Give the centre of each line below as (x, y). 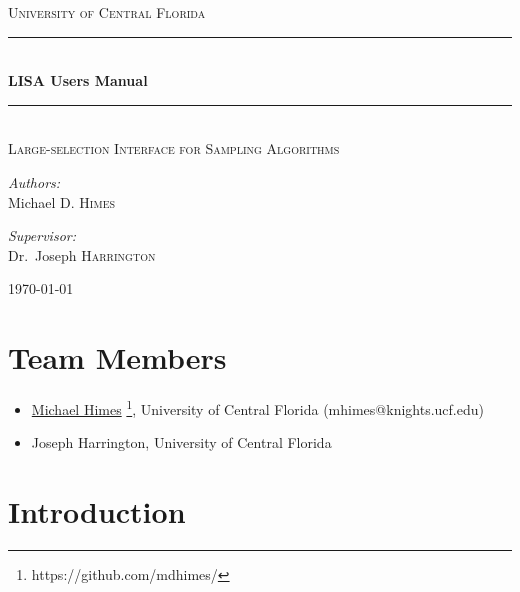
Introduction (97, 511)
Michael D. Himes (62, 201)
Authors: (34, 181)
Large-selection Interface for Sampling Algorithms (174, 148)
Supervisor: (42, 235)
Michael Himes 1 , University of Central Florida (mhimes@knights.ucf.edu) (257, 407)
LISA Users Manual (78, 80)
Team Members (117, 357)
